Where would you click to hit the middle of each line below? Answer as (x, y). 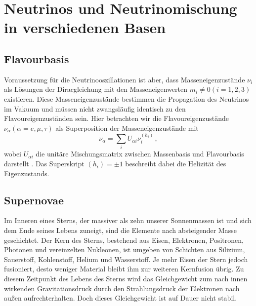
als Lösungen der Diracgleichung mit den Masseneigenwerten (96, 89)
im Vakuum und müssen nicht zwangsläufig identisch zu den (95, 108)
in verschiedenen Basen (85, 27)
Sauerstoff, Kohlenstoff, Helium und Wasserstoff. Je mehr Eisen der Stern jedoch (126, 259)
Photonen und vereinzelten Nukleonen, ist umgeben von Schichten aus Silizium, (125, 249)
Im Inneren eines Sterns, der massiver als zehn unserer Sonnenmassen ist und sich (128, 220)
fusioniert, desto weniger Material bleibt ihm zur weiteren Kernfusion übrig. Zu (124, 269)
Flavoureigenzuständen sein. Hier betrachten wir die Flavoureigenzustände (117, 118)
